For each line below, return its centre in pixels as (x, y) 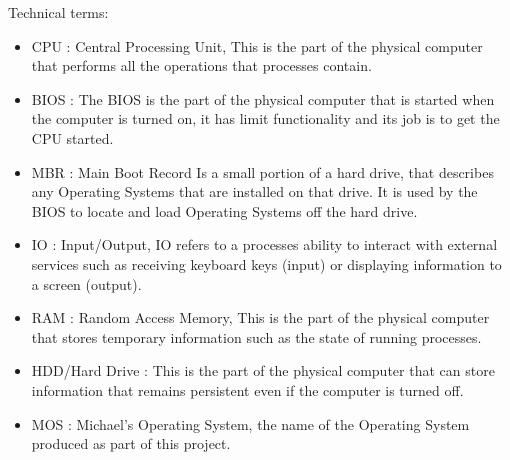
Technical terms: (58, 12)
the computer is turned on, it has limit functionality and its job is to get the (265, 118)
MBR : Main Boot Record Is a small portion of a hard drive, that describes (262, 171)
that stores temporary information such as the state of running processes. (256, 336)
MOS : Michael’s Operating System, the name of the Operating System (250, 423)
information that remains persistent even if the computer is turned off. (247, 389)
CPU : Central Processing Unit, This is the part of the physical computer (257, 45)
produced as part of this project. (131, 443)
